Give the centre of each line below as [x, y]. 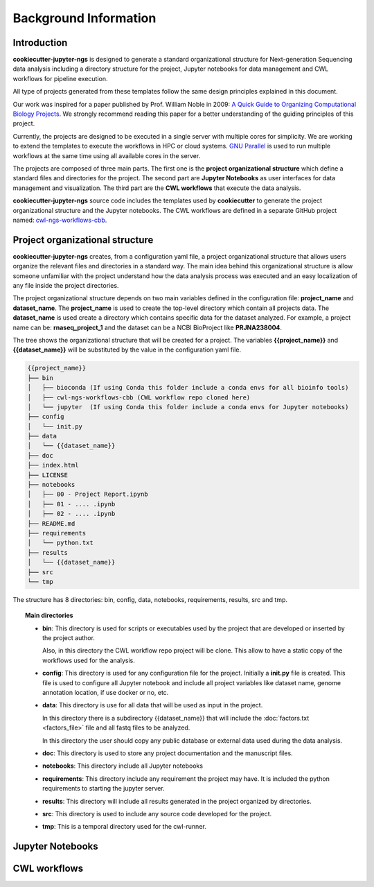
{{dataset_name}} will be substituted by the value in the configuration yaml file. [127, 350]
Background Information [84, 18]
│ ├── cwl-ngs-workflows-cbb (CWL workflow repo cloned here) [139, 397]
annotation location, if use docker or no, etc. [106, 693]
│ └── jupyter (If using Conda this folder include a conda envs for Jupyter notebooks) [188, 407]
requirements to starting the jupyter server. [104, 789]
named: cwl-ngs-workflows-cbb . [60, 220]
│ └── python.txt [60, 543]
